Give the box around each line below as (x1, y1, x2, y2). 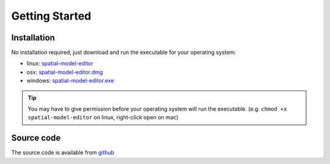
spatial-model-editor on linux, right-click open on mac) (28, 114, 178, 121)
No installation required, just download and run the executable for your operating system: (11, 49, 237, 56)
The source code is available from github (11, 149, 114, 156)
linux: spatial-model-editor (26, 60, 94, 67)
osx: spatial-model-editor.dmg (26, 68, 103, 76)
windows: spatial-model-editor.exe (26, 77, 114, 84)
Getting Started (11, 9, 92, 23)
